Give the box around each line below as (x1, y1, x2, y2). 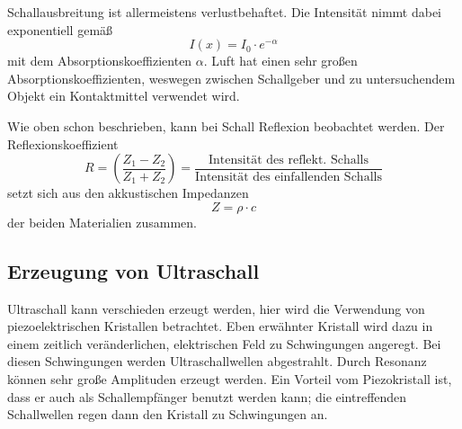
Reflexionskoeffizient (7, 134, 119, 153)
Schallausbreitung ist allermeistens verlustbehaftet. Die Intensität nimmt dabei (7, 3, 442, 21)
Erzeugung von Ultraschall (7, 256, 260, 284)
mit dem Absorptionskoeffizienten (7, 51, 192, 70)
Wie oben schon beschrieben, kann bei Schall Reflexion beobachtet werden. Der (7, 116, 445, 135)
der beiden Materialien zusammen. (7, 212, 197, 231)
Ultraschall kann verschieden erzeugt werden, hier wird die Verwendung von (7, 299, 425, 317)
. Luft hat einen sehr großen (203, 51, 358, 70)
